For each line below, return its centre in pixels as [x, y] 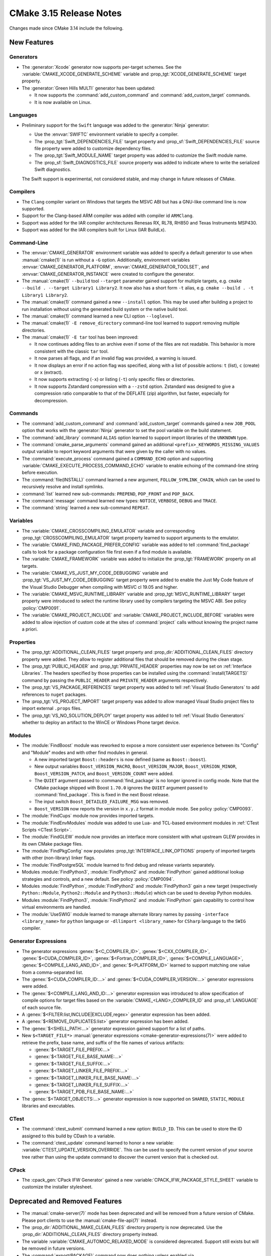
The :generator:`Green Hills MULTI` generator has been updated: [89, 88]
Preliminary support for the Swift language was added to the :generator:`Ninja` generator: [116, 125]
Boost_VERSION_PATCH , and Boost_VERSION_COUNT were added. [104, 773]
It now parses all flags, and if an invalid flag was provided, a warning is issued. [115, 358]
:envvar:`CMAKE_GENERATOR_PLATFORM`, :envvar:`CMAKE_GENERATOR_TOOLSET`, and [115, 267]
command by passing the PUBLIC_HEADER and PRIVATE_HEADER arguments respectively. [115, 680]
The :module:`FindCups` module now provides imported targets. [88, 816]
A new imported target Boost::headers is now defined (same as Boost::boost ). [120, 759]
